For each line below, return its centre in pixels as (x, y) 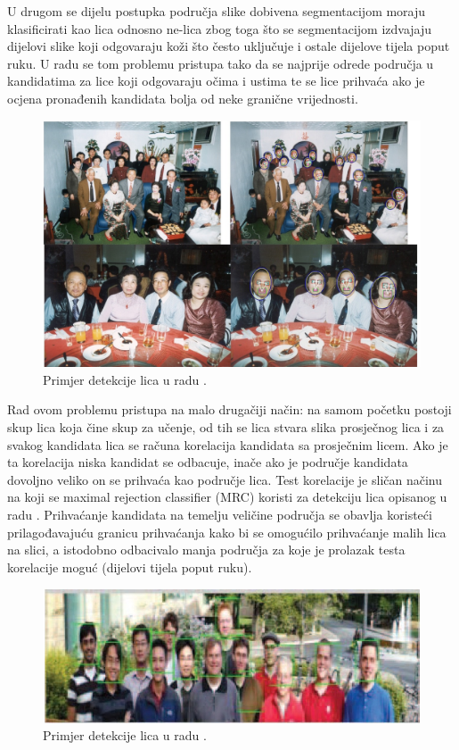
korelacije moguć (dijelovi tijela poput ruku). (130, 567)
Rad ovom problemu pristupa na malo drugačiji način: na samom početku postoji (229, 409)
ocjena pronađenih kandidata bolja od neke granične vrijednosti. (183, 98)
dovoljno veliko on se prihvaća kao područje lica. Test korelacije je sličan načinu (225, 479)
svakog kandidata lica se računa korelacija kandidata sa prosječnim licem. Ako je (228, 444)
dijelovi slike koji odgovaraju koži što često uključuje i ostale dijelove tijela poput (229, 46)
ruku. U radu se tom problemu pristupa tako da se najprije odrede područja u (221, 63)
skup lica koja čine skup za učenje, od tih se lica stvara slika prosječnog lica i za (226, 426)
